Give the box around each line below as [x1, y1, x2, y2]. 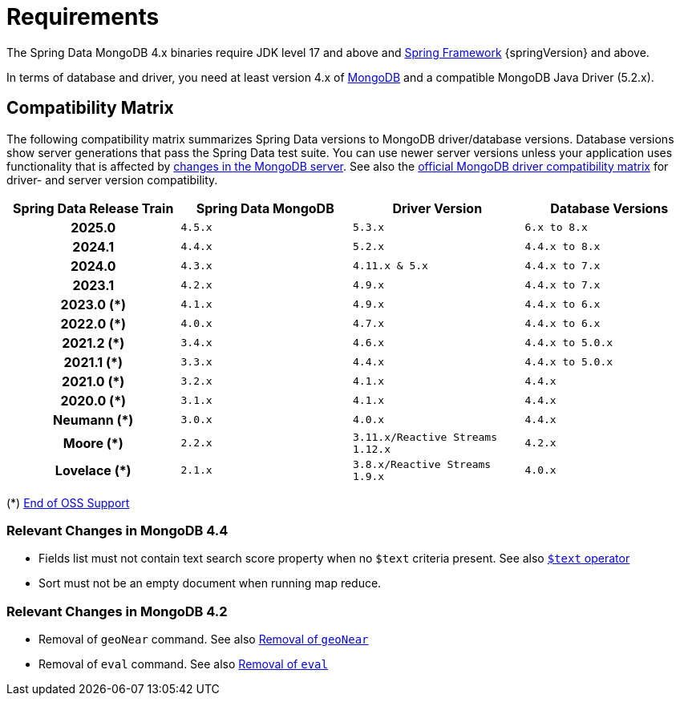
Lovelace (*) [55, 462, 132, 478]
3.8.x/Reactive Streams [353, 458, 492, 470]
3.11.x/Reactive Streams [353, 430, 498, 443]
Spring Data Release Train [13, 200, 174, 216]
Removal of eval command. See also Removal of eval [38, 657, 328, 672]
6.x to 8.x [524, 221, 588, 234]
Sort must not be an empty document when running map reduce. [38, 576, 382, 591]
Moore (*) [63, 434, 123, 451]
